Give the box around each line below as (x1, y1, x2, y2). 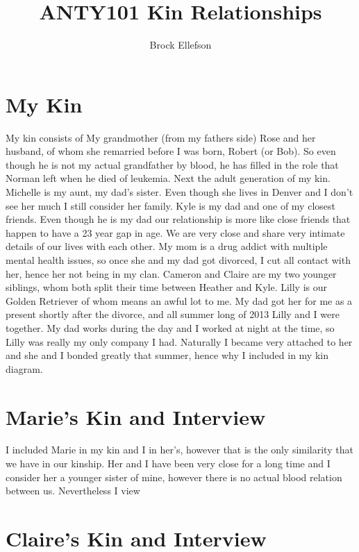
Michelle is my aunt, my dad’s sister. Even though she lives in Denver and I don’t (6, 185, 353, 199)
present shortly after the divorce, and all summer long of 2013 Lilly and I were (6, 307, 340, 321)
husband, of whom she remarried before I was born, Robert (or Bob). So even (6, 144, 336, 158)
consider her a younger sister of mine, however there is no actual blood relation (6, 469, 342, 484)
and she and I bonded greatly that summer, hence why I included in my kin (6, 348, 328, 362)
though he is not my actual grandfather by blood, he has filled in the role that (6, 157, 339, 172)
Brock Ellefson (149, 37, 212, 52)
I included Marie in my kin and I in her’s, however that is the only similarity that (6, 442, 353, 457)
